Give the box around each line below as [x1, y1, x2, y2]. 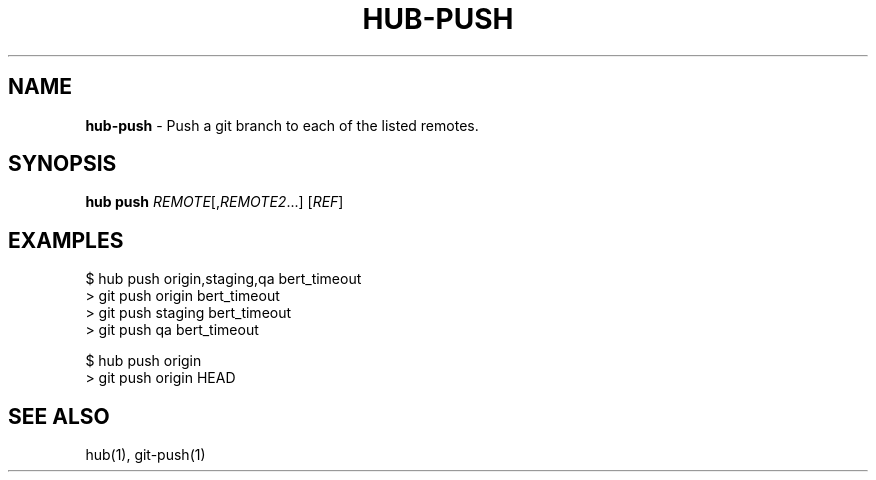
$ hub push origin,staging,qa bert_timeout [85, 270, 362, 288]
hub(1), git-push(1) [85, 446, 206, 464]
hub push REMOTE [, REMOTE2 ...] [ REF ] [85, 193, 344, 211]
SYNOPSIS [8, 151, 117, 177]
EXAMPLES [8, 227, 124, 253]
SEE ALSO [8, 403, 110, 429]
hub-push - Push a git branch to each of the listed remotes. [85, 116, 479, 134]
